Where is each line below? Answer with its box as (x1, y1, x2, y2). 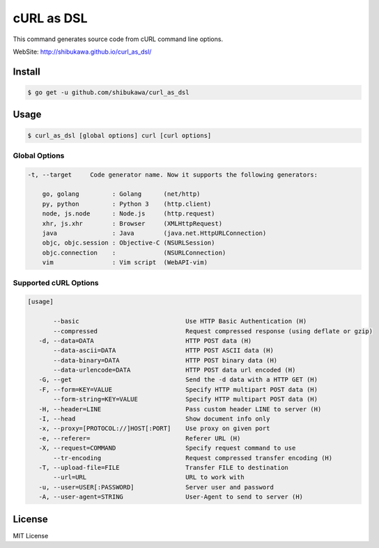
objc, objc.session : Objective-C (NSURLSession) (42, 239, 215, 247)
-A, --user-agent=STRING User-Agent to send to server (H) (38, 493, 303, 501)
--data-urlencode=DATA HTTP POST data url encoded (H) (53, 366, 296, 374)
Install (13, 66, 41, 77)
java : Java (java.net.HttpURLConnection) (42, 229, 267, 237)
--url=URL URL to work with (53, 473, 245, 481)
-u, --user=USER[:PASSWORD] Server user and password (38, 483, 274, 491)
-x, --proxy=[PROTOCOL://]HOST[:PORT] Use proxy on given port (38, 425, 270, 432)
